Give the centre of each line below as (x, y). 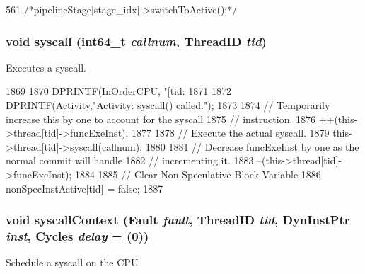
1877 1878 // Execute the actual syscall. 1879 (231, 133)
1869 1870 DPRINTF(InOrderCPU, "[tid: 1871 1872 (118, 91)
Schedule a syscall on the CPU (72, 262)
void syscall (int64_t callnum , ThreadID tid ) (136, 41)
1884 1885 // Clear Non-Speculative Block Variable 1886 (198, 174)
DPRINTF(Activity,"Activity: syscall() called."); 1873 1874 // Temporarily (168, 105)
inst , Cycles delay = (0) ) (77, 236)
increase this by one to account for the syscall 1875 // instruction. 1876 (161, 119)
